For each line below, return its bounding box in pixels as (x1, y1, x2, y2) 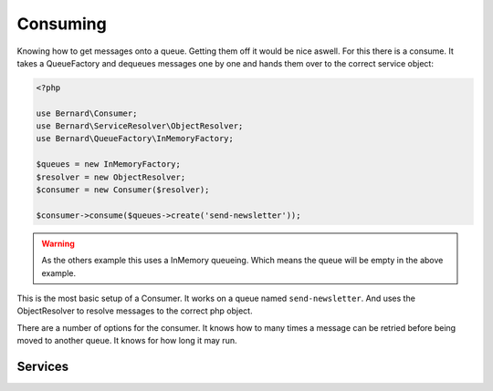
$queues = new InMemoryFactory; (36, 159, 182, 170)
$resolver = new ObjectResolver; (36, 171, 186, 182)
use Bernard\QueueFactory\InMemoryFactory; (36, 133, 235, 144)
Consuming (16, 14, 107, 34)
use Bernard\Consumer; (36, 108, 138, 118)
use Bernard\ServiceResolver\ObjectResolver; (36, 121, 244, 131)
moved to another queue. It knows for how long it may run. (16, 335, 237, 346)
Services (16, 358, 69, 374)
